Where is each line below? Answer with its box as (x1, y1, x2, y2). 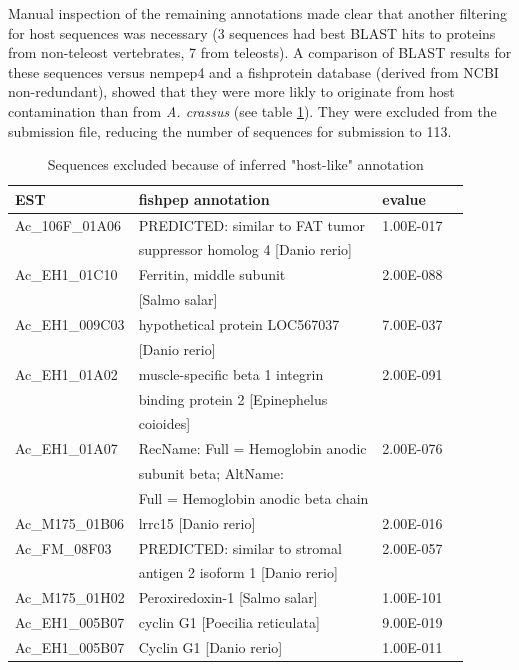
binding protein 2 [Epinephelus (138, 388, 328, 409)
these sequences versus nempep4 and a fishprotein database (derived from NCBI (8, 61, 499, 82)
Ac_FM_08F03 (15, 537, 112, 558)
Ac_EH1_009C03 (15, 313, 125, 334)
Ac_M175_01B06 (15, 512, 125, 533)
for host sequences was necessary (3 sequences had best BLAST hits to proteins (8, 22, 496, 43)
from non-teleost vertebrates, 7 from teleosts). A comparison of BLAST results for (8, 42, 512, 63)
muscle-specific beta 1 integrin (138, 363, 324, 384)
